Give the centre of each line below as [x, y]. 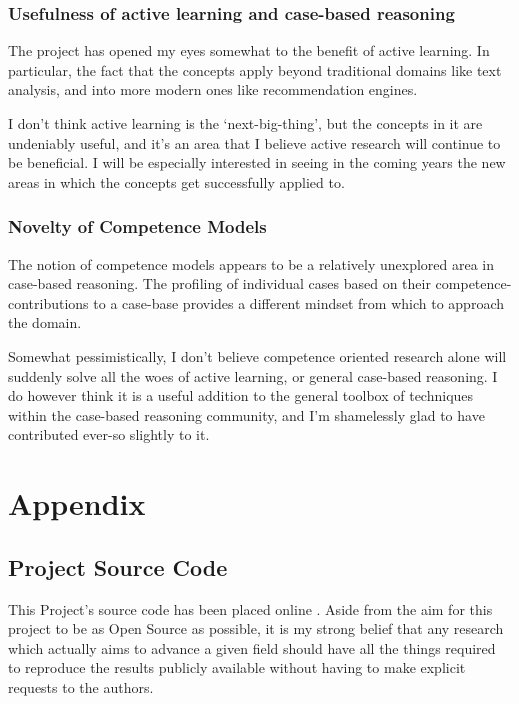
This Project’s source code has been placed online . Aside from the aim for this [250, 608]
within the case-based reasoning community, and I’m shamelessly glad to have [246, 414]
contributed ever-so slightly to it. [109, 434]
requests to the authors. [81, 686]
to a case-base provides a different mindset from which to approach [299, 302]
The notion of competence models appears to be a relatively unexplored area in [251, 263]
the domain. [45, 322]
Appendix [77, 503]
